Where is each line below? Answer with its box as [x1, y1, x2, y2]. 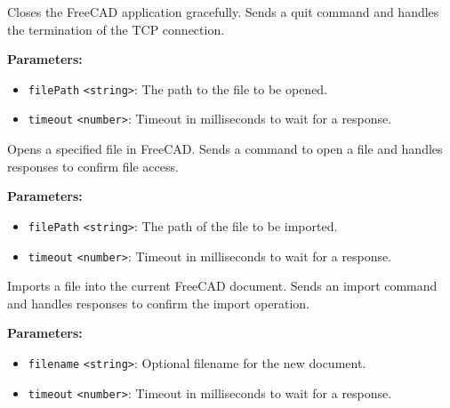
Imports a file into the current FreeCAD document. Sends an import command [7, 276, 438, 295]
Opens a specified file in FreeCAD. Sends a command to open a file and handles [7, 140, 443, 158]
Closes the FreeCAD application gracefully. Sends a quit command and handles [7, 3, 439, 20]
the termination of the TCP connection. [7, 20, 225, 38]
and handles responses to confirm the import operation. [7, 293, 309, 312]
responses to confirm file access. [7, 156, 179, 175]
